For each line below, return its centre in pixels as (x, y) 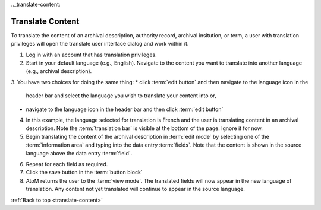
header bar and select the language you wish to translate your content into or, (121, 96)
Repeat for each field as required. (67, 164)
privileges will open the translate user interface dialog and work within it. (100, 44)
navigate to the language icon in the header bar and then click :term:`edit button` (125, 109)
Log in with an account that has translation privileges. (91, 55)
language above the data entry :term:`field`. (79, 153)
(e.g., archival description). (59, 71)
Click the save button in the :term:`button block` (84, 173)
